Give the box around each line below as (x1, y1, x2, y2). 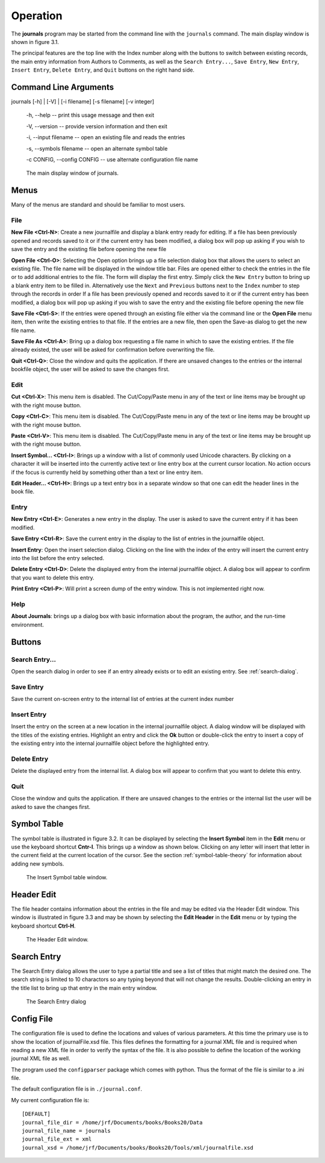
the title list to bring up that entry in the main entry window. (11, 984, 158, 991)
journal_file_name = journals (22, 1127, 111, 1135)
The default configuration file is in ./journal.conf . (11, 1085, 143, 1093)
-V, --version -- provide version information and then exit (26, 122, 168, 129)
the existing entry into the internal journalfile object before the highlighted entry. (11, 740, 210, 747)
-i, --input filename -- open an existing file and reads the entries (26, 134, 185, 141)
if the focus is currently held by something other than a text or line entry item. (11, 469, 203, 476)
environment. (11, 621, 45, 628)
